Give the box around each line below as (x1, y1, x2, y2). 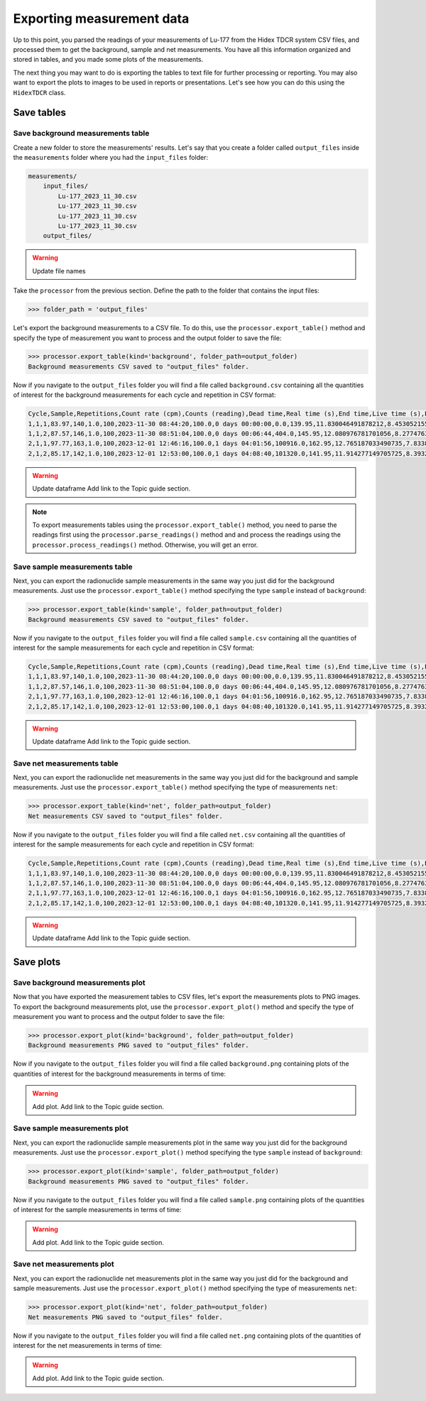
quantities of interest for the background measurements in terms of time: (13, 1069, 226, 1078)
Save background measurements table (13, 129, 150, 138)
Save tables (13, 107, 67, 119)
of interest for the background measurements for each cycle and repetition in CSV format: (13, 391, 276, 399)
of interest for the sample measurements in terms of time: (13, 1205, 182, 1214)
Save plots (13, 956, 61, 968)
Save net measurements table (13, 758, 119, 768)
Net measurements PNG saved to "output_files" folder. (28, 1313, 223, 1321)
